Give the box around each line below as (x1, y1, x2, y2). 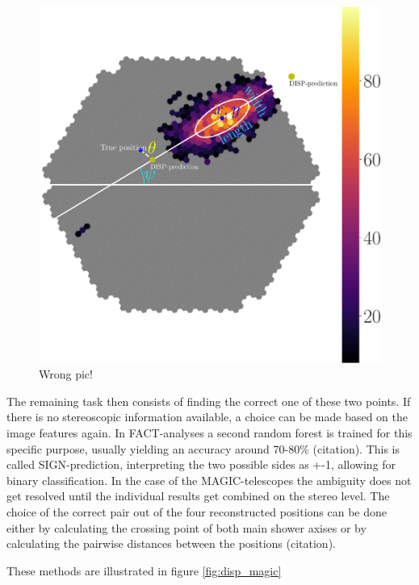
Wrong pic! (39, 366, 93, 382)
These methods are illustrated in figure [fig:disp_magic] (6, 562, 282, 579)
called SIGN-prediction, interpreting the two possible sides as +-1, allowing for (6, 456, 396, 473)
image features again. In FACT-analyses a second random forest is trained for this (6, 424, 413, 441)
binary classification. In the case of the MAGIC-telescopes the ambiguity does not (6, 471, 412, 488)
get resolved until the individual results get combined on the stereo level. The (6, 487, 390, 504)
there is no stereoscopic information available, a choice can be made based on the (6, 408, 408, 425)
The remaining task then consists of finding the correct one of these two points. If (6, 392, 411, 409)
